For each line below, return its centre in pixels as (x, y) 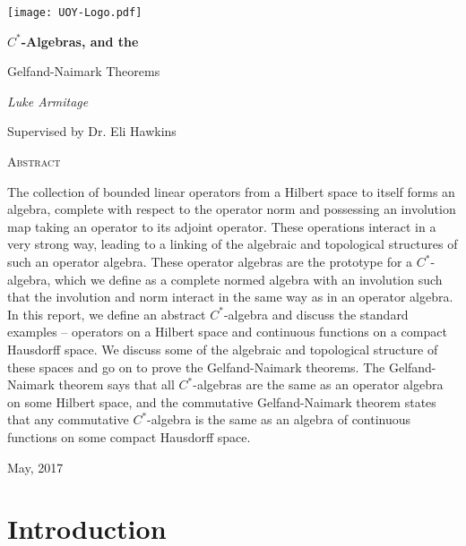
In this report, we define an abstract (107, 314)
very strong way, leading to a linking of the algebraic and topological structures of (233, 244)
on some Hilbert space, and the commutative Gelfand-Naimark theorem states (222, 401)
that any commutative (68, 419)
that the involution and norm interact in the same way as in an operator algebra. (230, 297)
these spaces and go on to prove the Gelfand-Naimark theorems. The (196, 367)
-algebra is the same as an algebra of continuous (279, 419)
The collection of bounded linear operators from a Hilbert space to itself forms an (231, 191)
